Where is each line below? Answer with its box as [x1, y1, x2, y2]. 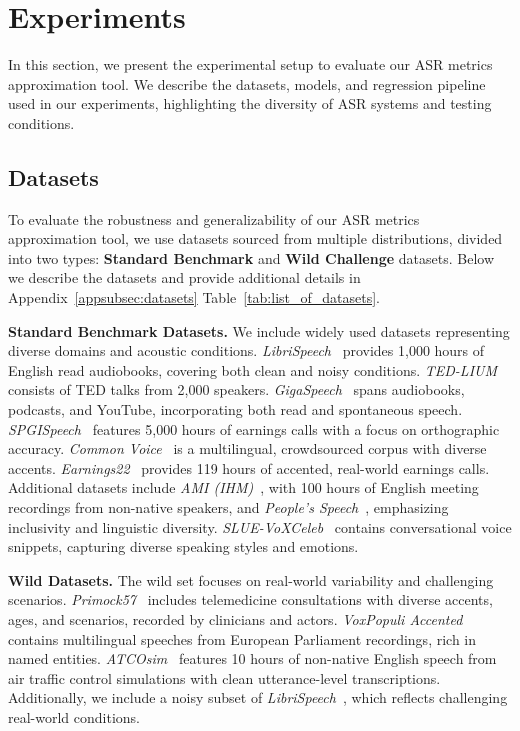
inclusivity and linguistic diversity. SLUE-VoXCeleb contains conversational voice [8, 516, 512, 537]
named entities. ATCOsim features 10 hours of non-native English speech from [8, 648, 497, 669]
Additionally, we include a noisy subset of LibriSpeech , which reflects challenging [8, 687, 508, 708]
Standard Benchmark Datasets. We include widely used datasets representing [8, 320, 510, 341]
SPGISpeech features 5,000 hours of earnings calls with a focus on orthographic [8, 418, 500, 439]
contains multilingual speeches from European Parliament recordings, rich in [8, 628, 477, 649]
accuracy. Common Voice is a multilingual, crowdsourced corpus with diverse [8, 438, 487, 459]
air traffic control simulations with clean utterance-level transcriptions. [8, 667, 441, 688]
